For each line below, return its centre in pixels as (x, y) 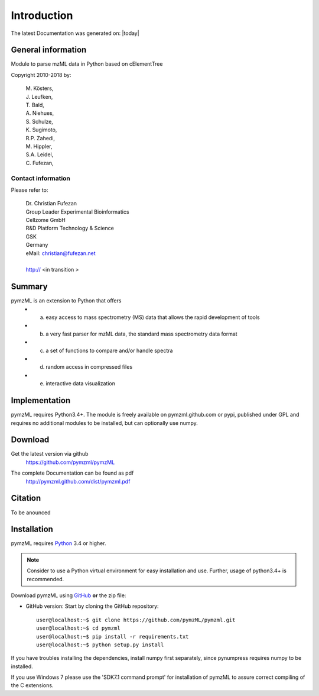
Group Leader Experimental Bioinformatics (77, 212)
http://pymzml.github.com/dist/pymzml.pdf (78, 481)
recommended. (45, 579)
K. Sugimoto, (41, 130)
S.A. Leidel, (40, 154)
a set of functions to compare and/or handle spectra (109, 350)
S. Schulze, (39, 121)
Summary (29, 287)
